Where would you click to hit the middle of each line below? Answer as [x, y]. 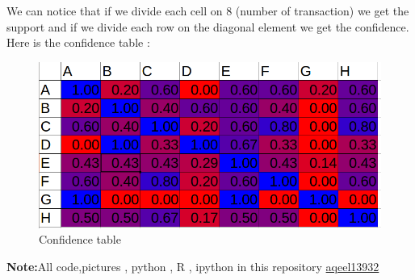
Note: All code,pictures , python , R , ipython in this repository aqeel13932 [193, 266]
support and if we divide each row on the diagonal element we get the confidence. [208, 26]
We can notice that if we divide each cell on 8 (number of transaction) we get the [208, 10]
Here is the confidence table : [78, 42]
